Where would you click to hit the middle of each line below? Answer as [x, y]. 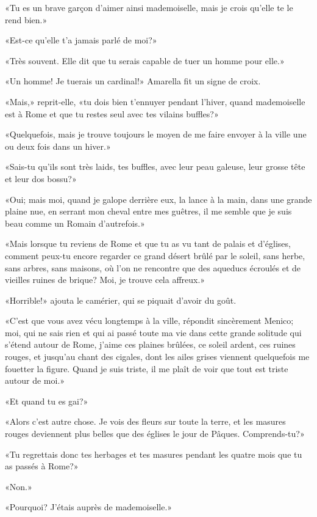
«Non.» [19, 486]
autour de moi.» [35, 380]
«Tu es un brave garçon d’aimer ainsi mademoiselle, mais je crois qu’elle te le [149, 7]
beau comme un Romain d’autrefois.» [75, 223]
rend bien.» [26, 19]
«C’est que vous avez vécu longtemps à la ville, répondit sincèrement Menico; [149, 321]
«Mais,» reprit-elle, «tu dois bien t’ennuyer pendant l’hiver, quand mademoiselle [155, 101]
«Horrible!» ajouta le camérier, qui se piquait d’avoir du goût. [121, 300]
